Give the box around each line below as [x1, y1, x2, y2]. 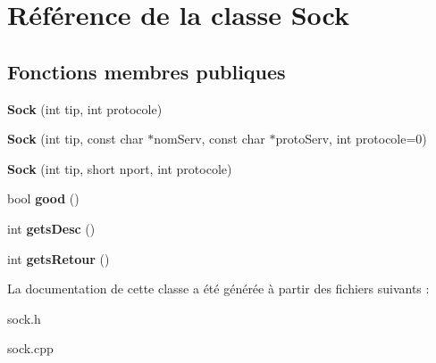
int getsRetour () [7, 249, 110, 268]
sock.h [7, 309, 41, 327]
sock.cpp [7, 339, 54, 358]
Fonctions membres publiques [7, 57, 286, 85]
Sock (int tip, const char [7, 129, 144, 148]
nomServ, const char [154, 129, 265, 148]
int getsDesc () [7, 219, 96, 237]
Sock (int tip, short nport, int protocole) [7, 159, 232, 177]
